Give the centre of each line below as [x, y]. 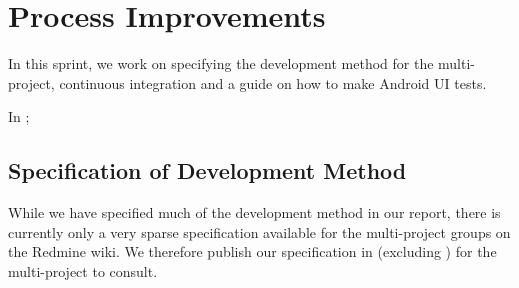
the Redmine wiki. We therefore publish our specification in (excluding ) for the [252, 251]
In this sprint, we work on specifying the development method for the [221, 63]
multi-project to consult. [83, 270]
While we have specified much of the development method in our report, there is [254, 212]
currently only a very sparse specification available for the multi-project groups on [259, 231]
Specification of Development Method [207, 170]
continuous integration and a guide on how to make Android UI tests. [273, 82]
